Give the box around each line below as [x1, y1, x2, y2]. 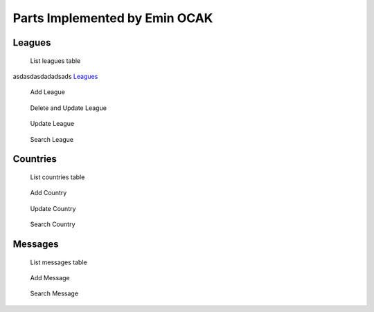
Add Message [30, 273, 70, 282]
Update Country [30, 204, 76, 212]
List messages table [30, 258, 87, 266]
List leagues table [30, 56, 81, 65]
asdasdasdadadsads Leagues [12, 72, 98, 80]
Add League [30, 88, 65, 96]
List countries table [30, 173, 85, 181]
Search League [30, 135, 74, 143]
